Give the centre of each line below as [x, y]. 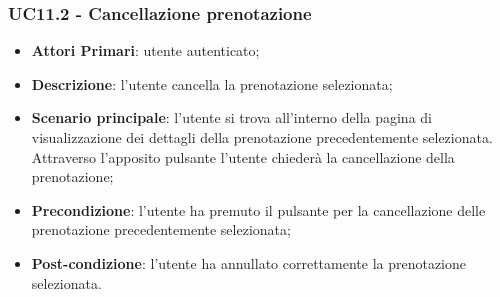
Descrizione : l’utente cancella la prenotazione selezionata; [212, 83]
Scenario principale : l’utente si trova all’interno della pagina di [231, 117]
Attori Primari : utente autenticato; [145, 50]
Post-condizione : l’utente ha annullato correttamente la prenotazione [249, 262]
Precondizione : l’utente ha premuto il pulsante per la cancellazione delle [258, 209]
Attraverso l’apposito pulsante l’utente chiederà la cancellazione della [243, 156]
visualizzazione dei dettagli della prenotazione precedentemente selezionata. [262, 137]
